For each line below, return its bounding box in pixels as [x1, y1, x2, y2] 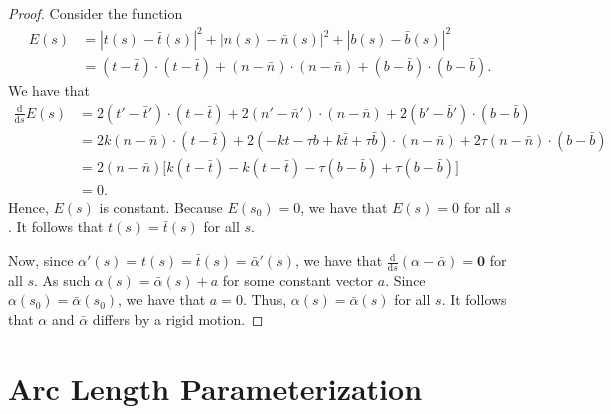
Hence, [8, 196, 49, 217]
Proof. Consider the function [8, 3, 183, 23]
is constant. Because [99, 196, 223, 217]
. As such [34, 269, 91, 290]
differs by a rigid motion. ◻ [92, 309, 264, 330]
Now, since [8, 250, 74, 271]
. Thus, [242, 289, 287, 310]
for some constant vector [222, 269, 374, 290]
